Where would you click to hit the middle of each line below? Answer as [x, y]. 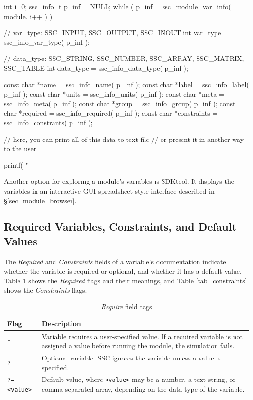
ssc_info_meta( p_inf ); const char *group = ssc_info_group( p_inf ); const [120, 103]
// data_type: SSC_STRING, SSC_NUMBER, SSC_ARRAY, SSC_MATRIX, [124, 58]
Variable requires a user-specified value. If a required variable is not [142, 336]
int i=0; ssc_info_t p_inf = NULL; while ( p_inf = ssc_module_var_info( [117, 6]
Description [61, 323]
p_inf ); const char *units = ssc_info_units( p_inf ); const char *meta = [114, 94]
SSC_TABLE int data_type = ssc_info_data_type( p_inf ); [96, 68]
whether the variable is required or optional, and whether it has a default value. [123, 271]
